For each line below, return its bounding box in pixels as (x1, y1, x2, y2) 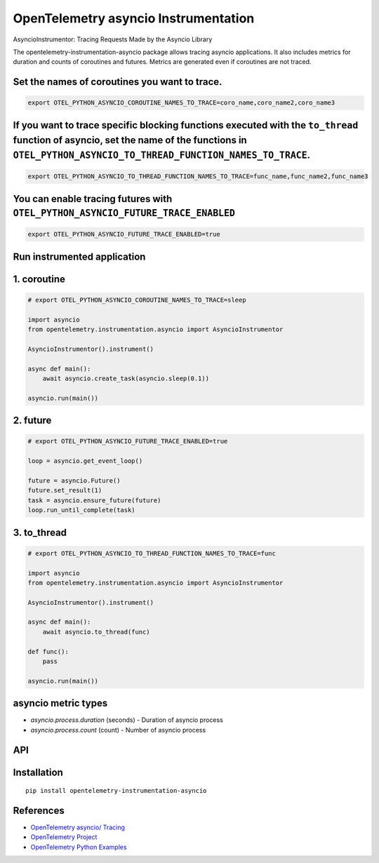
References (13, 804, 65, 817)
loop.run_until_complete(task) (27, 506, 136, 514)
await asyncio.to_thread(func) (42, 628, 150, 636)
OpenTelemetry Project (30, 833, 98, 841)
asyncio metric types (13, 697, 108, 709)
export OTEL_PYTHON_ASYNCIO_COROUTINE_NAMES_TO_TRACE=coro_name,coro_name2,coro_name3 (27, 99, 335, 107)
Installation (13, 766, 63, 778)
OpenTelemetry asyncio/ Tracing (30, 823, 126, 831)
